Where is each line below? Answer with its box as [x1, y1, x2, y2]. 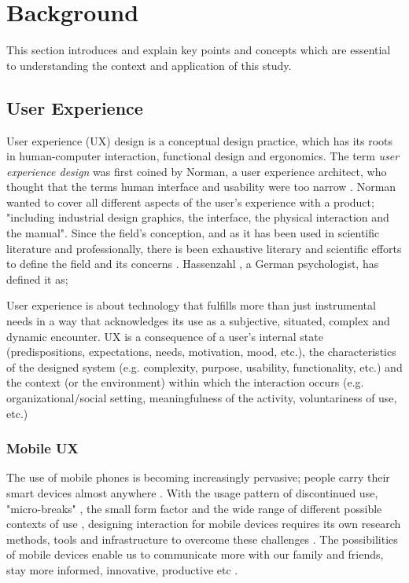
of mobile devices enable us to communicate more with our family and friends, [6, 546, 384, 563]
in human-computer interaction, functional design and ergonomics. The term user [6, 148, 400, 164]
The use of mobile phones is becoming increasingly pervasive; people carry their [6, 469, 390, 486]
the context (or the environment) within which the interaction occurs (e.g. [6, 374, 364, 390]
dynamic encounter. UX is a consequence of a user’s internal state [6, 328, 323, 344]
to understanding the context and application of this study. [6, 57, 292, 73]
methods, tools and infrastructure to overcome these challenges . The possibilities [6, 530, 398, 547]
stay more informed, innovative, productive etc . [6, 561, 238, 577]
